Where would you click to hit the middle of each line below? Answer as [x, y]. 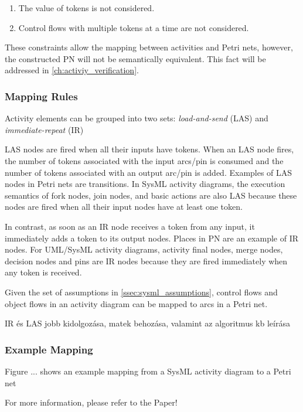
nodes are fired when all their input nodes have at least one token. [124, 207]
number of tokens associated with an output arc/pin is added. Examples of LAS [149, 172]
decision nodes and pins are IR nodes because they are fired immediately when [146, 261]
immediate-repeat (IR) [44, 129]
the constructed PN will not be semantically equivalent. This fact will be [135, 58]
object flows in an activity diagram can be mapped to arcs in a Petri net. [136, 303]
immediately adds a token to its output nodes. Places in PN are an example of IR [152, 238]
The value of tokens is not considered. [86, 8]
